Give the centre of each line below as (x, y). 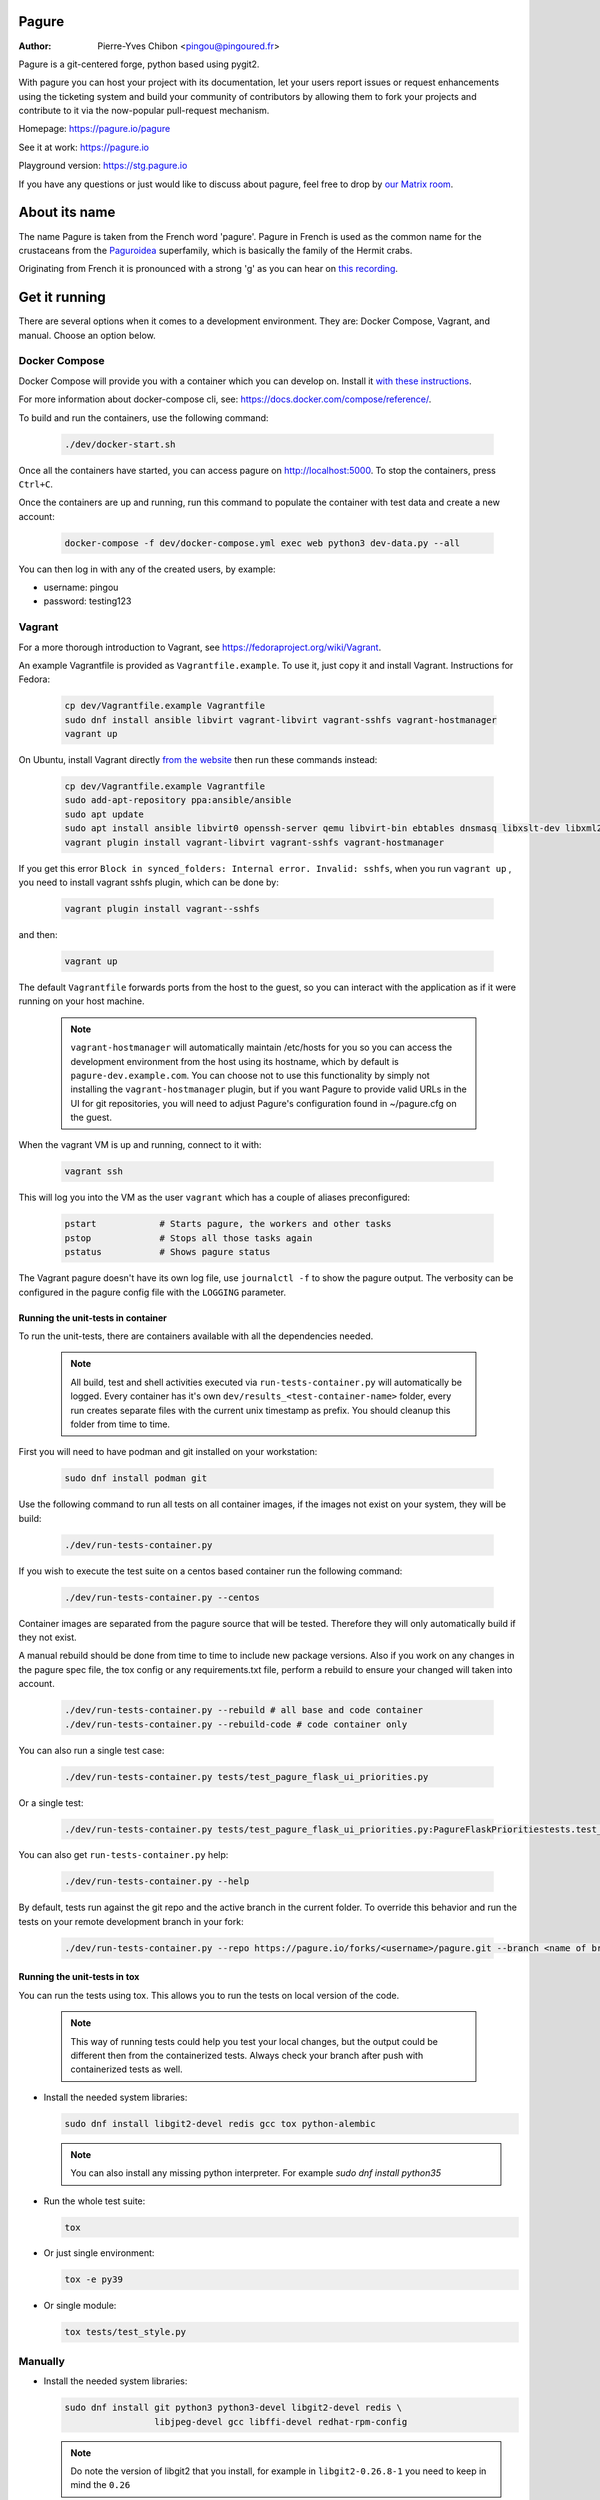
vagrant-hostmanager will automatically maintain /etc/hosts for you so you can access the (261, 1047)
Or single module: (80, 2306)
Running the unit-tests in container (92, 1317)
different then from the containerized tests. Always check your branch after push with (247, 2055)
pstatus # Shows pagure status (167, 1252)
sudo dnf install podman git (136, 1478)
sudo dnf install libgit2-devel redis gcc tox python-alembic (220, 2123)
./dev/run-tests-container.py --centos (162, 1597)
